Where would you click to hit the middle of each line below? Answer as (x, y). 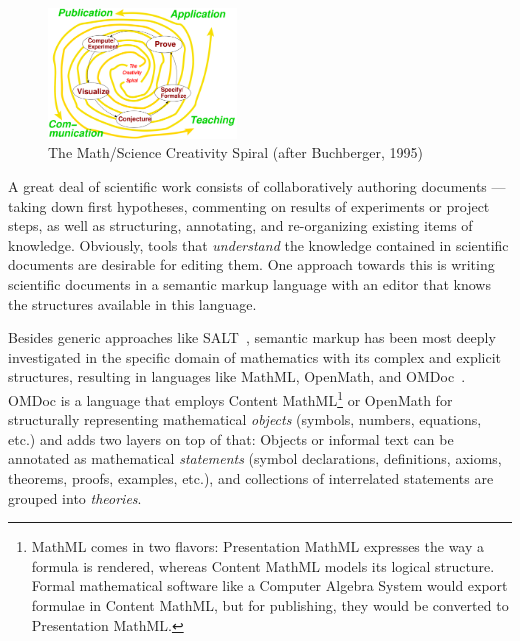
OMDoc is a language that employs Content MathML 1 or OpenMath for (230, 398)
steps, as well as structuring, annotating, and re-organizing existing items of (240, 225)
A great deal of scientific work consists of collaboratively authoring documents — (257, 186)
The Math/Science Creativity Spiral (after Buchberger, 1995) (235, 152)
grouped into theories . (75, 497)
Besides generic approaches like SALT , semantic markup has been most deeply (252, 337)
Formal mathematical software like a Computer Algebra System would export (269, 585)
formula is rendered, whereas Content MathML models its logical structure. (263, 565)
